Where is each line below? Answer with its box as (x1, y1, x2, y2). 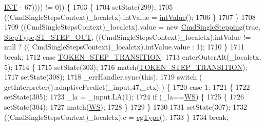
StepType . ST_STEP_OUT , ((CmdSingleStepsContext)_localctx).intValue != (4, 31, 251, 42)
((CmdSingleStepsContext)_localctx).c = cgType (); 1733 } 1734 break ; (4, 111, 229, 122)
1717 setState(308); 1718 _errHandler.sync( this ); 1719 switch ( (4, 71, 202, 82)
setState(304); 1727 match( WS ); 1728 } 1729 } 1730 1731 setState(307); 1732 (4, 101, 248, 112)
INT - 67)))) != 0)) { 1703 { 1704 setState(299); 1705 (4, 2, 173, 12)
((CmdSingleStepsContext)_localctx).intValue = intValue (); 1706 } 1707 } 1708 (4, 11, 256, 22)
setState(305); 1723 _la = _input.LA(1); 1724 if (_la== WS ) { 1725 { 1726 (4, 91, 244, 102)
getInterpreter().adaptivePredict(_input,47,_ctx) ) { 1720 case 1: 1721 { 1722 (4, 81, 250, 92)
